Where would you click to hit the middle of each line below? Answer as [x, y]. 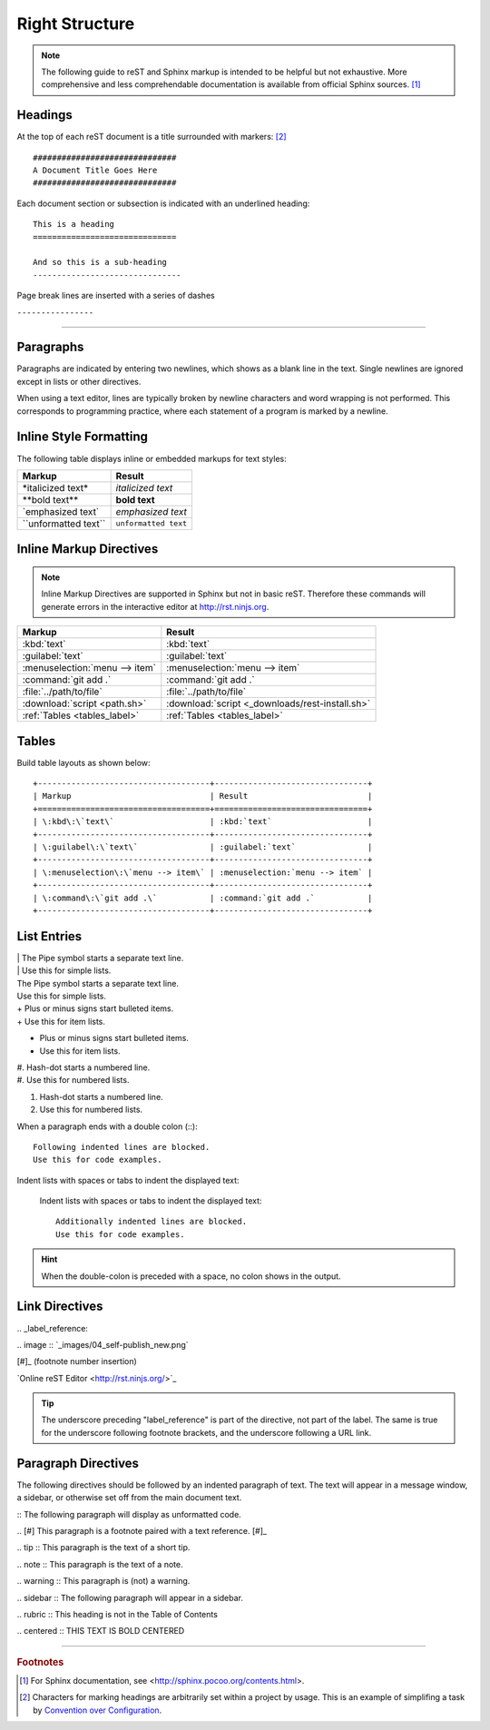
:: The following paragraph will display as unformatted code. [129, 1514]
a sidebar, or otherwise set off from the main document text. [129, 1498]
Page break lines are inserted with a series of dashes [116, 296]
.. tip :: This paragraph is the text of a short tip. [103, 1548]
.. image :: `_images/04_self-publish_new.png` [103, 1344]
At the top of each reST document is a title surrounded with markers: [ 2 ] [152, 137]
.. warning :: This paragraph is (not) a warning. [103, 1581]
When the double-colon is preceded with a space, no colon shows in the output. [191, 1276]
